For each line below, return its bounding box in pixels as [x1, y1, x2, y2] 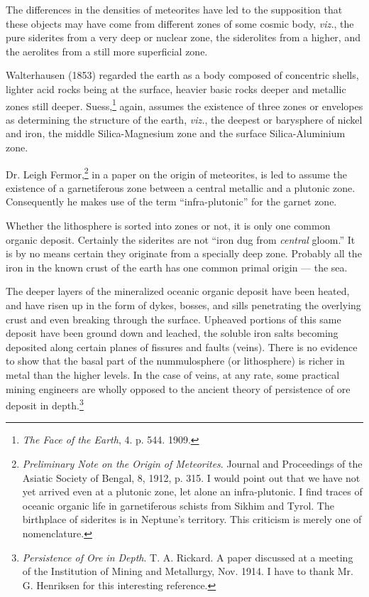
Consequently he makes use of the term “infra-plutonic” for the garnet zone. [6, 194, 337, 209]
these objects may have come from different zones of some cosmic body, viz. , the [6, 16, 354, 31]
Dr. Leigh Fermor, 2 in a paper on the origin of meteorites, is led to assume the [6, 164, 348, 181]
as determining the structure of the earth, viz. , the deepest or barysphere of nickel [6, 112, 363, 127]
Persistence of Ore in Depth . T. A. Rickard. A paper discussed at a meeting [22, 549, 353, 564]
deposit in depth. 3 [6, 396, 84, 412]
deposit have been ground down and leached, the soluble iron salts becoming [6, 326, 338, 340]
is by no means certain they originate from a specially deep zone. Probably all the [6, 246, 362, 261]
